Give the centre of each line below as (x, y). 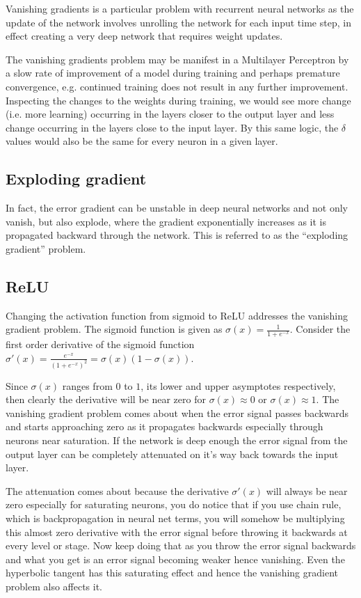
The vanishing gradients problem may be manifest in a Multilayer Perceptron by (177, 59)
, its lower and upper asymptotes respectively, (238, 385)
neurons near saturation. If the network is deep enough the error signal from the (177, 440)
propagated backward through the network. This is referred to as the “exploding (177, 235)
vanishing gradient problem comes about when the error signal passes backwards (177, 412)
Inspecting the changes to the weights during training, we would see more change (178, 100)
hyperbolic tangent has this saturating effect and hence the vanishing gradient (172, 573)
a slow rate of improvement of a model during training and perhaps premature (173, 73)
